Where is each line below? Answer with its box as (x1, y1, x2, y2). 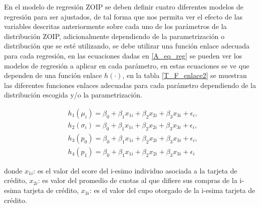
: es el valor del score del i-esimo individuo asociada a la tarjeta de (33, 165, 237, 175)
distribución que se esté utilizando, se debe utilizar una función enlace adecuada (4, 40, 250, 51)
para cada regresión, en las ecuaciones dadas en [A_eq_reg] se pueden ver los (4, 50, 242, 60)
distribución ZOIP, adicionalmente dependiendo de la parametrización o (4, 30, 224, 41)
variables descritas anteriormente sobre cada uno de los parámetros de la (4, 21, 227, 31)
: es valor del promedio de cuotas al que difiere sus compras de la (38, 175, 237, 185)
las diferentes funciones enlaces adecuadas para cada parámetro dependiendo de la (4, 79, 256, 90)
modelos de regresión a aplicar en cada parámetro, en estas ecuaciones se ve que (4, 60, 249, 70)
